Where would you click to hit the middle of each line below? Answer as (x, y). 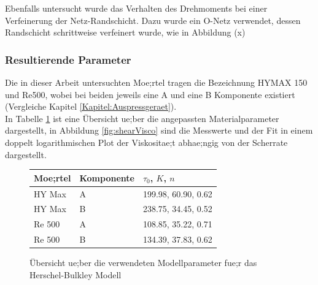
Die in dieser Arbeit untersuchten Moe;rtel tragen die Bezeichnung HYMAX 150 (156, 82)
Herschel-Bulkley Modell (76, 274)
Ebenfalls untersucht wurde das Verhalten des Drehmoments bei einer (136, 8)
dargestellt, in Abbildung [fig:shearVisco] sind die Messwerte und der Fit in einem (159, 130)
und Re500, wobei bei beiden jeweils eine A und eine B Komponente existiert (150, 94)
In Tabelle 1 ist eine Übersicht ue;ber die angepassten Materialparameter (142, 118)
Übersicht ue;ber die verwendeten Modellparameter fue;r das (143, 263)
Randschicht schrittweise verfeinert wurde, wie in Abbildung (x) (125, 32)
